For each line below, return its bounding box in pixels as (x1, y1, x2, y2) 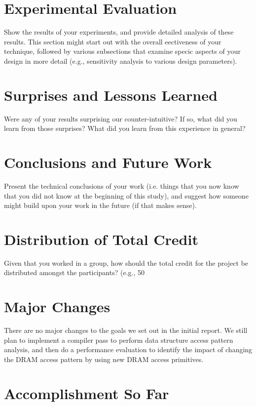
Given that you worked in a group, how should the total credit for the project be (4, 257, 249, 268)
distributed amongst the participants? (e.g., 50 (4, 267, 145, 278)
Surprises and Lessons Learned (4, 84, 218, 105)
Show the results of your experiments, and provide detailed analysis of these (4, 27, 234, 37)
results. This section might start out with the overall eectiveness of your (4, 36, 221, 46)
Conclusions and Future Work (4, 152, 212, 172)
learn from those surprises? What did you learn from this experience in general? (4, 123, 246, 133)
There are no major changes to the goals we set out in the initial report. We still (4, 325, 248, 335)
